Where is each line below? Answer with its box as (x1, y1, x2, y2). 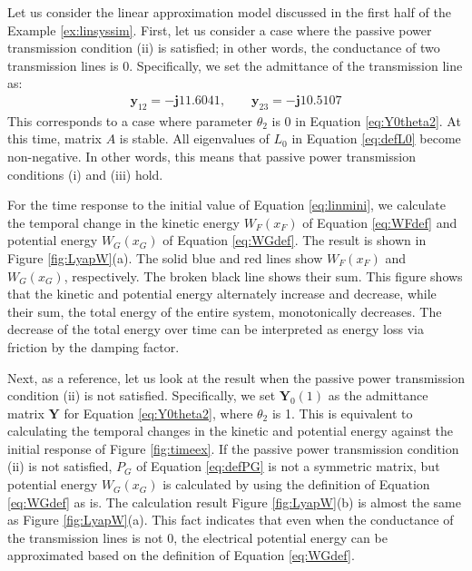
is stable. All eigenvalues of (119, 129, 270, 148)
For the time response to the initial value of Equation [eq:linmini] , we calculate (7, 195, 446, 214)
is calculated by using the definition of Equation (162, 475, 430, 494)
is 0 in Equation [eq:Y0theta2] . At (271, 111, 461, 130)
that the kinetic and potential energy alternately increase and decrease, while (7, 284, 437, 303)
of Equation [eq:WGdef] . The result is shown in (162, 231, 427, 250)
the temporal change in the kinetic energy (7, 212, 240, 231)
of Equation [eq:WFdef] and (302, 212, 457, 231)
